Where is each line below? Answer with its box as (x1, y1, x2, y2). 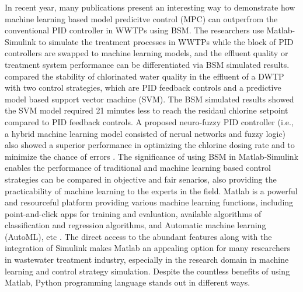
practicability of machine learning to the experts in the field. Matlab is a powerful (5, 184, 298, 197)
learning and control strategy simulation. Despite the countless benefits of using (5, 264, 290, 277)
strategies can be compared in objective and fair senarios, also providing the (5, 173, 277, 185)
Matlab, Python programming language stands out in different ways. (5, 276, 250, 288)
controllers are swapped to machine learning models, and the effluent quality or (5, 47, 288, 59)
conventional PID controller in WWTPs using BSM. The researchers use (5, 24, 264, 36)
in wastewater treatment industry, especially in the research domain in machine (5, 253, 289, 266)
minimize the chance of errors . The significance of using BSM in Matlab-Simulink (5, 150, 298, 162)
